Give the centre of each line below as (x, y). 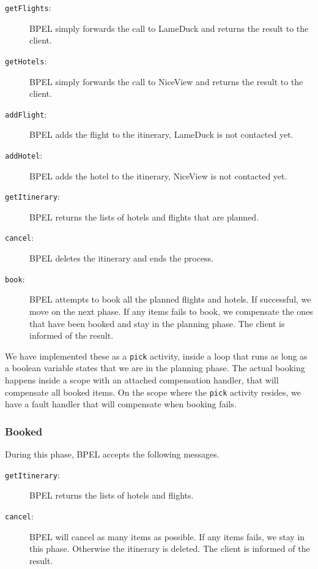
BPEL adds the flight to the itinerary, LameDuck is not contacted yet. (161, 134)
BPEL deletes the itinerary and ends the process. (122, 258)
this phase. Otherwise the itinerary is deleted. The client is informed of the (170, 548)
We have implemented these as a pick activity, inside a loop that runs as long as (156, 356)
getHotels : (26, 60)
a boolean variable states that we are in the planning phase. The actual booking (155, 368)
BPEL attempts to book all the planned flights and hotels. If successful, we (170, 299)
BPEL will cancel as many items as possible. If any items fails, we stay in (167, 536)
